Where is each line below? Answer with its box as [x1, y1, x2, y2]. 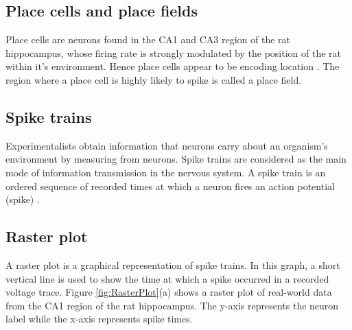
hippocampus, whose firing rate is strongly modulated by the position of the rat [5, 45, 342, 60]
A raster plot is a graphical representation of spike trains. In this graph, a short [5, 257, 340, 272]
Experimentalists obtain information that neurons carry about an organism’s [5, 138, 328, 152]
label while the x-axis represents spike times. [5, 311, 193, 326]
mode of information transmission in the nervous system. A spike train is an [5, 165, 326, 179]
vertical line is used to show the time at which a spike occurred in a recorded [5, 271, 329, 285]
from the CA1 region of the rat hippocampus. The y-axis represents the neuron [5, 298, 339, 312]
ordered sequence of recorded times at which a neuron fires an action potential [5, 178, 335, 193]
